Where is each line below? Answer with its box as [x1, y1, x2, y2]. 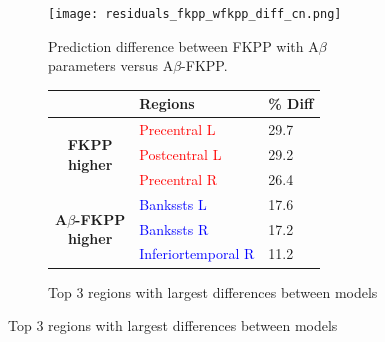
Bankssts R [139, 218, 209, 239]
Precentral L [139, 119, 216, 140]
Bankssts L [139, 193, 207, 214]
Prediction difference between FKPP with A [48, 35, 319, 56]
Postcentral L [139, 144, 222, 165]
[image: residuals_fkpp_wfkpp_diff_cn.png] [48, 7, 342, 21]
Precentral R [139, 168, 218, 189]
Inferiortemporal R [139, 243, 255, 264]
